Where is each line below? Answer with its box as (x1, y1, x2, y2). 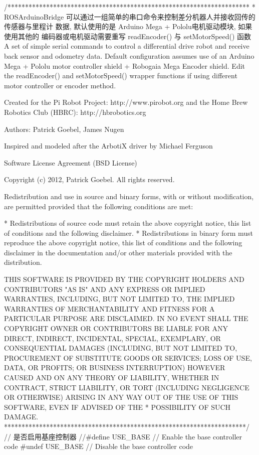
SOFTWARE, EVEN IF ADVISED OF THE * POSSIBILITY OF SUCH (4, 401, 231, 412)
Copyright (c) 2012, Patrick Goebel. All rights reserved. (4, 174, 175, 185)
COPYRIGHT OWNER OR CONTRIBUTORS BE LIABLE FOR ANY (4, 323, 228, 334)
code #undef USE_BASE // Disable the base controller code (4, 441, 193, 451)
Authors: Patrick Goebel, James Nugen (4, 123, 124, 134)
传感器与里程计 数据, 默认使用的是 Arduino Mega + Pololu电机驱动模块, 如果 (4, 21, 252, 32)
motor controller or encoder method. (4, 80, 116, 90)
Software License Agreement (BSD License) (4, 157, 137, 168)
